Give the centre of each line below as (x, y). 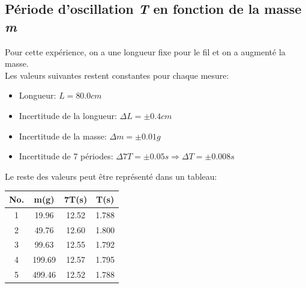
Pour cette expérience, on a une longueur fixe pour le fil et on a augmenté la (145, 51)
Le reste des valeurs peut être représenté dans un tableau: (111, 176)
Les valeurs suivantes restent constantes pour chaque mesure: (117, 75)
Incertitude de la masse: (63, 136)
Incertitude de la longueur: (68, 115)
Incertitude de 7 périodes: (66, 156)
